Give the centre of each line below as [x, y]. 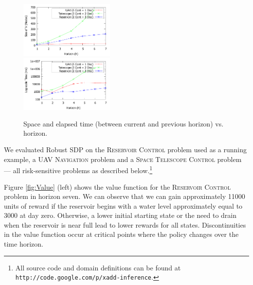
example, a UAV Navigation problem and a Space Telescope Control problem [123, 159]
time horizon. [24, 244]
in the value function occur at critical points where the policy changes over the [121, 234]
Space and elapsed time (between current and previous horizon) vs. [124, 123]
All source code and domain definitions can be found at [98, 267]
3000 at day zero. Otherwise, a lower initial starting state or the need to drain [120, 215]
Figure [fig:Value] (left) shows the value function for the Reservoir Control [117, 187]
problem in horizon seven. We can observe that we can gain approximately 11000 [125, 196]
